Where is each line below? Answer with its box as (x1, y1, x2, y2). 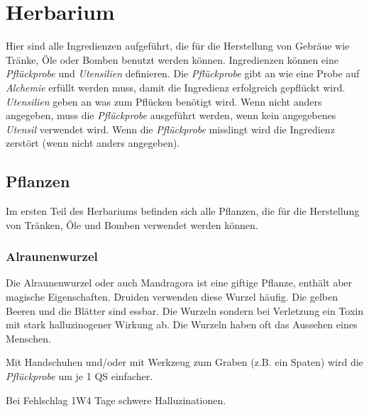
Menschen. (6, 330, 51, 345)
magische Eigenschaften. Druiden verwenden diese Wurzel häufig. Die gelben (6, 289, 338, 304)
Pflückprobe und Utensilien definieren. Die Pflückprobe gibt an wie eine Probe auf (6, 66, 360, 81)
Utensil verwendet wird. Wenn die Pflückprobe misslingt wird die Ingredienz (6, 121, 335, 136)
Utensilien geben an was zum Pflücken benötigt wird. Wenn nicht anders (6, 94, 322, 108)
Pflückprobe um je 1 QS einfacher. (6, 369, 153, 384)
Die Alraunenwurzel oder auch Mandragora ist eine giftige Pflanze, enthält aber (6, 275, 353, 290)
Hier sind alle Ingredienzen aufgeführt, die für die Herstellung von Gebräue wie (6, 38, 350, 53)
